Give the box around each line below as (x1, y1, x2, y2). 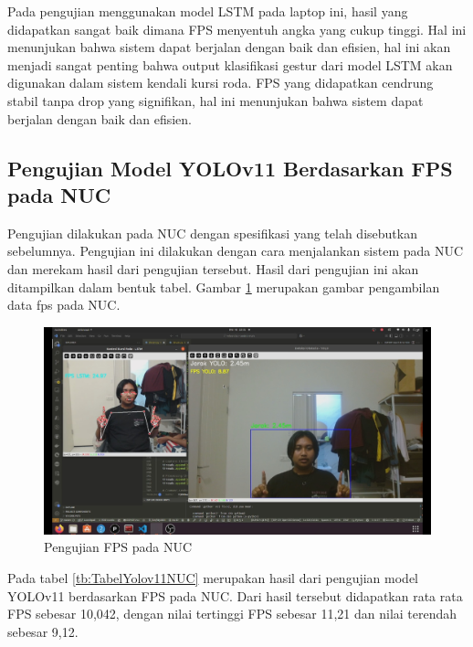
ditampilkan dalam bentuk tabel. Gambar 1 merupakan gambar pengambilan (7, 277, 440, 296)
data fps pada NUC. (7, 295, 121, 314)
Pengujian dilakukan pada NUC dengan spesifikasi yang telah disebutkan (7, 223, 417, 242)
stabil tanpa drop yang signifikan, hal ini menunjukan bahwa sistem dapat (7, 90, 424, 110)
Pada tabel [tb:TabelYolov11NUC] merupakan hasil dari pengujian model (7, 568, 419, 588)
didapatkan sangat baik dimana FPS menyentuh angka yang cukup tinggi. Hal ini (7, 19, 467, 38)
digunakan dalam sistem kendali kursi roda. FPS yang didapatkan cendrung (7, 73, 434, 92)
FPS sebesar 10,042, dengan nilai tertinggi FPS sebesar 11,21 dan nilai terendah (7, 604, 457, 623)
